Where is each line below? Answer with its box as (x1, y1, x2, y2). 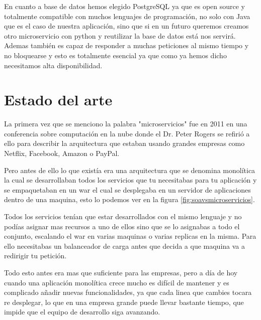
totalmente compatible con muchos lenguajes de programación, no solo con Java (4, 11, 250, 21)
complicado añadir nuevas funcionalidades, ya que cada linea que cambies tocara (4, 287, 252, 297)
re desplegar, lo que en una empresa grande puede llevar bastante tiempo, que (4, 296, 244, 307)
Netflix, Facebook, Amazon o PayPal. (4, 148, 120, 158)
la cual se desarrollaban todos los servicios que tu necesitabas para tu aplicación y (4, 175, 257, 185)
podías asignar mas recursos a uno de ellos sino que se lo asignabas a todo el (4, 221, 240, 231)
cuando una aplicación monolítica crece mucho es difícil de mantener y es (4, 277, 229, 287)
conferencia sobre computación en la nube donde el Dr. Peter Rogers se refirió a (4, 128, 250, 138)
